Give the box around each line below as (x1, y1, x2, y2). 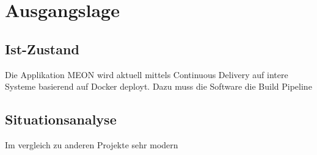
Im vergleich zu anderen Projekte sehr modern (5, 138, 178, 151)
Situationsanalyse (5, 110, 117, 129)
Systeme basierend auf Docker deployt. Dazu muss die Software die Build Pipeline (5, 80, 312, 93)
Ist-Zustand (5, 39, 79, 58)
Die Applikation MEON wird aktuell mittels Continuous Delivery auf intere (5, 68, 288, 81)
